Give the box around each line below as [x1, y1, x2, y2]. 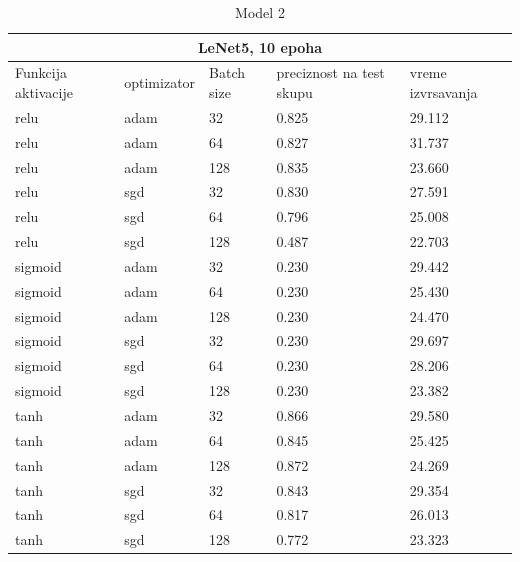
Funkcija [15, 62, 67, 83]
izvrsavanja [409, 82, 478, 103]
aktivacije [15, 82, 73, 103]
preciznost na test [276, 62, 385, 83]
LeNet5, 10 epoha [197, 36, 323, 57]
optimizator [124, 72, 196, 93]
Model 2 [235, 2, 285, 22]
